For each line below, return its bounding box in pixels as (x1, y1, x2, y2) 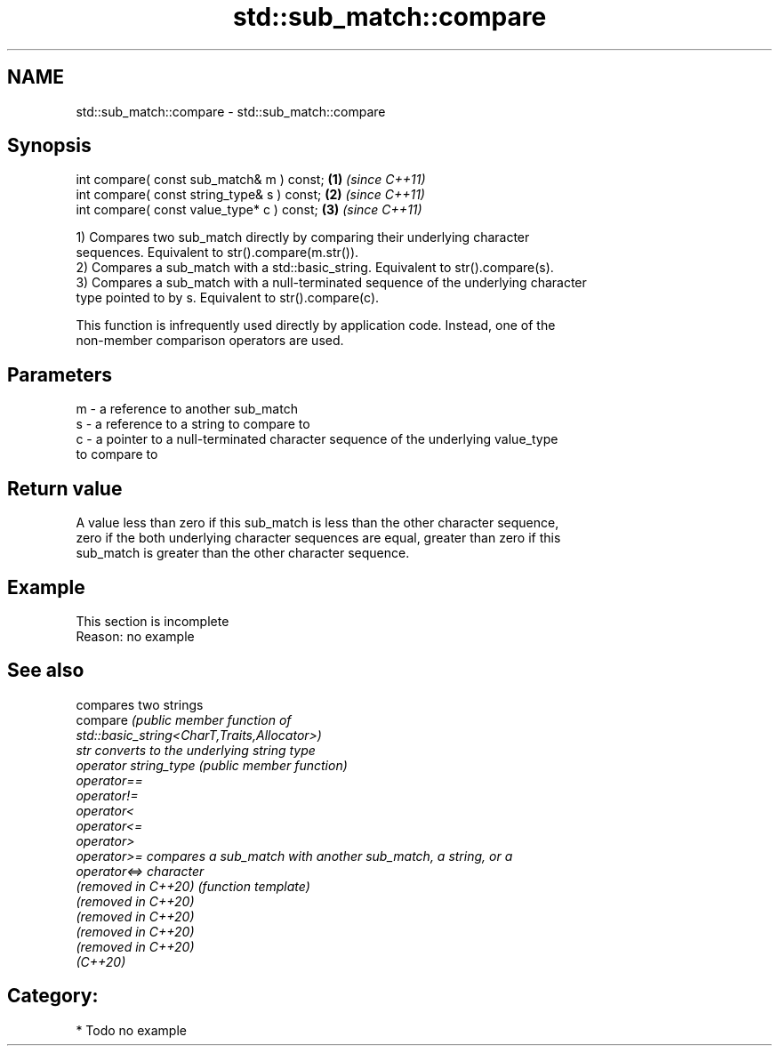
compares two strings (76, 696, 204, 712)
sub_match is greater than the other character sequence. (76, 545, 410, 561)
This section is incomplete (76, 613, 229, 629)
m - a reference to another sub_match (76, 401, 298, 417)
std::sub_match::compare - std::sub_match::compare (76, 103, 386, 119)
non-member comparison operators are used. (76, 333, 344, 349)
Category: (7, 985, 99, 1008)
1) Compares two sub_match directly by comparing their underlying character (76, 229, 530, 245)
